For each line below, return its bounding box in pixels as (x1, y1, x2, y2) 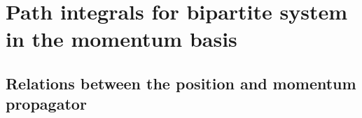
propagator (6, 93, 87, 115)
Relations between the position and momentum (6, 72, 356, 94)
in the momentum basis (6, 24, 237, 53)
